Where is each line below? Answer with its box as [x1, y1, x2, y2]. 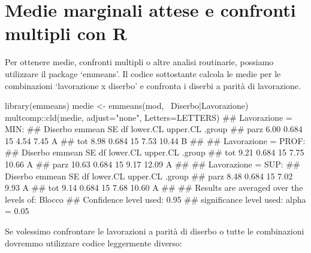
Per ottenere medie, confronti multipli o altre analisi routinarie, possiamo [5, 56, 274, 68]
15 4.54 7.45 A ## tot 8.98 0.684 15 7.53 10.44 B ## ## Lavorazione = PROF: [5, 134, 306, 147]
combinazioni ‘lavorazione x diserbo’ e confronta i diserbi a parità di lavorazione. [5, 79, 301, 92]
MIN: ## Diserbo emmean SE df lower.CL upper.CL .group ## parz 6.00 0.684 [5, 123, 303, 135]
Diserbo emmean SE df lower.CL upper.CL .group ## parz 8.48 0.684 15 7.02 [5, 169, 293, 182]
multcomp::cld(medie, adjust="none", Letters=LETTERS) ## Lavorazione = [5, 111, 292, 123]
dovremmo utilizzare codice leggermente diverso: [5, 236, 182, 249]
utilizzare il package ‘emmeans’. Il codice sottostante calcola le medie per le [5, 67, 281, 80]
